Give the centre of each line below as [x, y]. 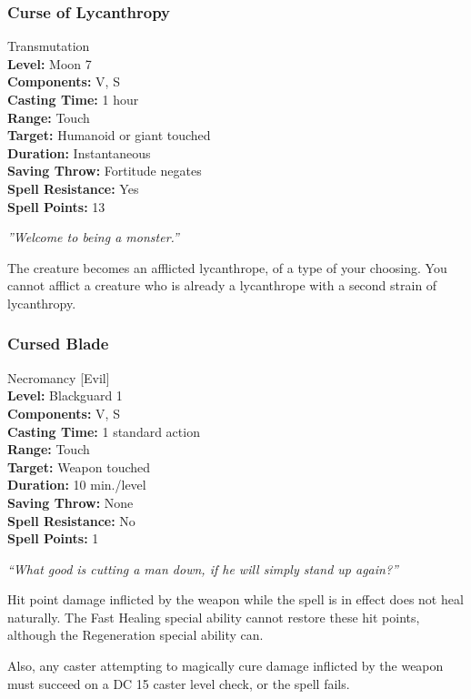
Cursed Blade [58, 344]
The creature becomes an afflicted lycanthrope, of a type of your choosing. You [227, 267]
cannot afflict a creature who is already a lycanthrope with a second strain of [222, 285]
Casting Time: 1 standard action [104, 431]
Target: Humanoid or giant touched [109, 135]
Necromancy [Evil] [59, 377]
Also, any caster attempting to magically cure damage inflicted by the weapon [225, 666]
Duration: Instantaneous [79, 152]
